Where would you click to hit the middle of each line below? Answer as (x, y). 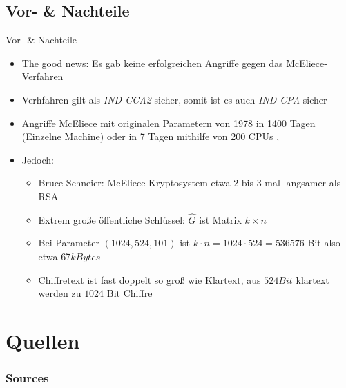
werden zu (60, 293)
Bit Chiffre (129, 293)
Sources (27, 378)
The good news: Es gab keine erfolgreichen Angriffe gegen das (152, 62)
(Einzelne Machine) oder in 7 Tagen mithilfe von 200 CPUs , (151, 136)
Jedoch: (38, 159)
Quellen (43, 340)
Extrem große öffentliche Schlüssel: (112, 219)
